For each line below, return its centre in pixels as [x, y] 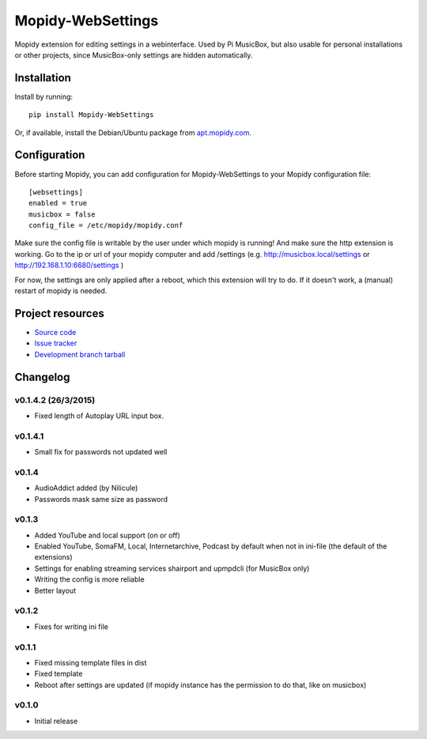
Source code [55, 332]
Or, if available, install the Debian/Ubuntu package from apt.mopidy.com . [133, 132]
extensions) [53, 557]
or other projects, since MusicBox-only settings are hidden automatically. [134, 55]
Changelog [42, 377]
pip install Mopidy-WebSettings [91, 115]
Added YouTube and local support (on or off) [108, 535]
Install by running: [44, 96]
